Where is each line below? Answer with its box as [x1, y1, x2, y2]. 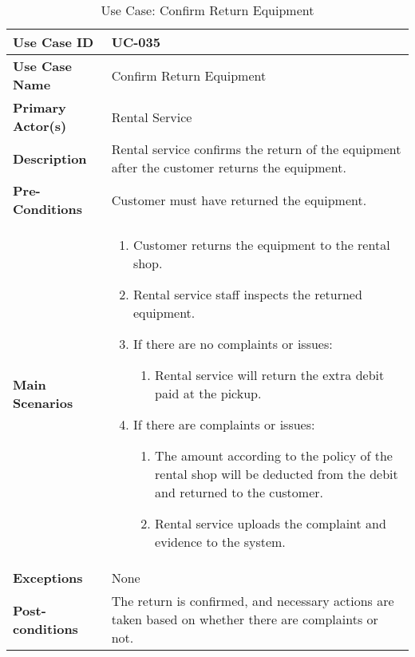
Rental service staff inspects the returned [132, 285, 362, 303]
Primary [13, 98, 66, 117]
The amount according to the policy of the [155, 446, 393, 465]
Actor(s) [13, 117, 67, 135]
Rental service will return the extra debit [155, 366, 385, 384]
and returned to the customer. [155, 483, 323, 501]
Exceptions [13, 568, 83, 587]
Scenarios [13, 393, 73, 412]
